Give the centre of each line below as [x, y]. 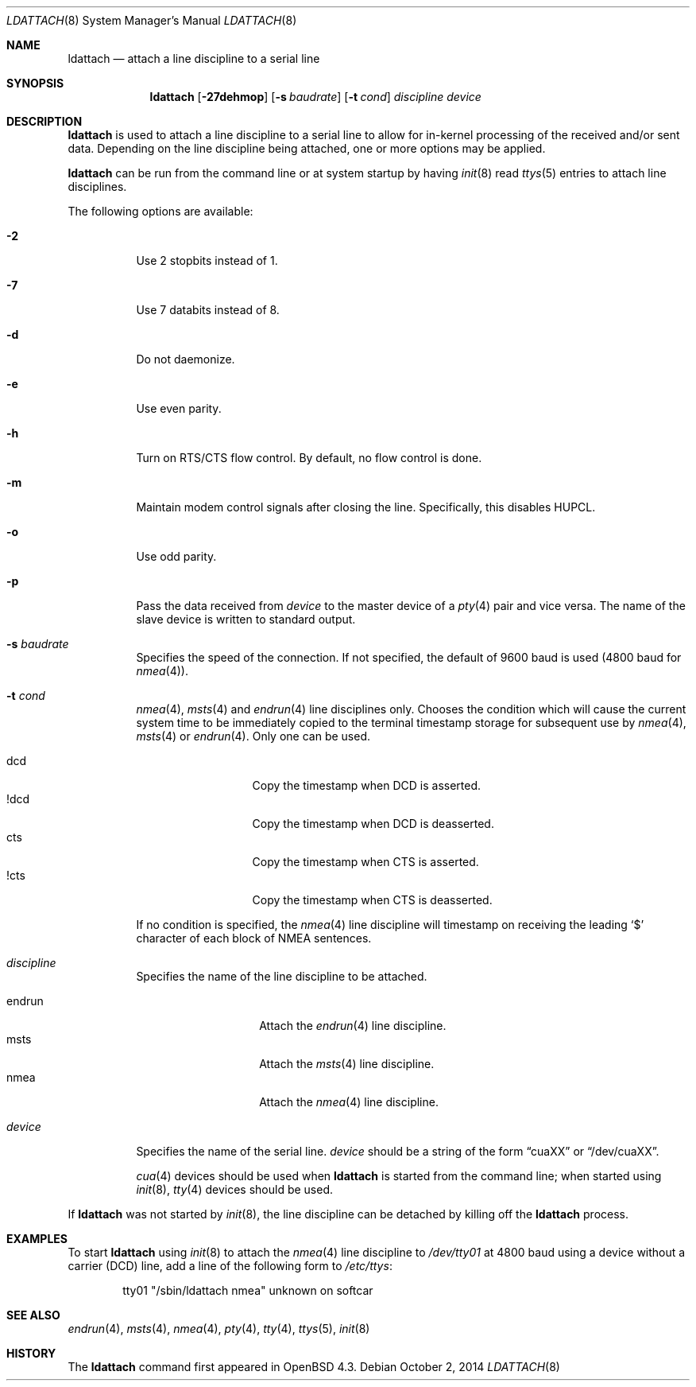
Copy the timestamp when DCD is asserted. [367, 785]
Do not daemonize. [186, 359]
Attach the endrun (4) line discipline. [353, 1026]
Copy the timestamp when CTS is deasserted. [372, 900]
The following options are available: [160, 211]
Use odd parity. [176, 556]
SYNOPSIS [35, 83]
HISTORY [31, 1353]
